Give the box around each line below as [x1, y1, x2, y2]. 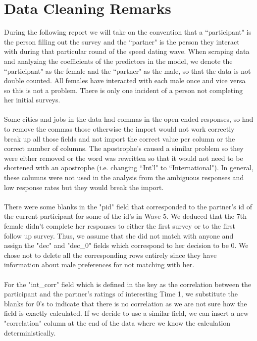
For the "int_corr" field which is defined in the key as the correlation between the [4, 279, 252, 289]
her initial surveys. [4, 95, 60, 105]
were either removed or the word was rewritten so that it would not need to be [4, 152, 243, 163]
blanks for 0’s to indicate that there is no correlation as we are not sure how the [4, 298, 247, 308]
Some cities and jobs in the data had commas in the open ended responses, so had [4, 114, 254, 124]
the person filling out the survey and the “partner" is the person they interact [4, 36, 240, 47]
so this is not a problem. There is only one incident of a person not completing [4, 85, 243, 95]
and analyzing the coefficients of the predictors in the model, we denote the [4, 55, 233, 66]
